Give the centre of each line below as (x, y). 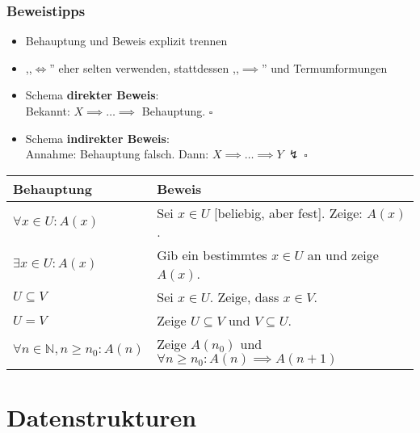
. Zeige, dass (244, 296)
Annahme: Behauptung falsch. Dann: (117, 154)
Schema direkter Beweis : (92, 95)
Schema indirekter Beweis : (97, 138)
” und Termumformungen (324, 67)
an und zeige (343, 254)
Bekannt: (48, 111)
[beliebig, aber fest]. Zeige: (288, 212)
